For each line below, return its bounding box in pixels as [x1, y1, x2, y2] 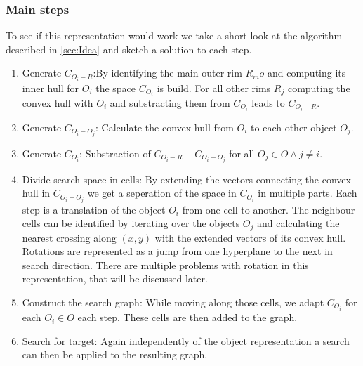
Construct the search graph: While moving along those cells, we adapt [22, 294, 324, 309]
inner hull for [22, 80, 79, 95]
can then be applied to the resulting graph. [22, 347, 208, 362]
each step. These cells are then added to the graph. [77, 310, 298, 325]
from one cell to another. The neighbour [182, 202, 355, 216]
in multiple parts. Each [258, 185, 357, 200]
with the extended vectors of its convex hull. [154, 230, 346, 244]
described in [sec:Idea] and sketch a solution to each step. [6, 41, 252, 56]
